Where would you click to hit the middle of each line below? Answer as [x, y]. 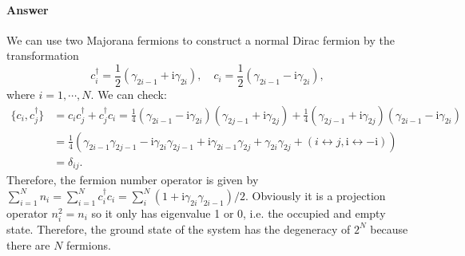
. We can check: [129, 95]
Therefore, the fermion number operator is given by [133, 180]
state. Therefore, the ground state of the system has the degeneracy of [179, 228]
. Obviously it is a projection [315, 195]
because [389, 228]
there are [28, 244]
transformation [43, 55]
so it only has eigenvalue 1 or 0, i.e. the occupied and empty [238, 213]
